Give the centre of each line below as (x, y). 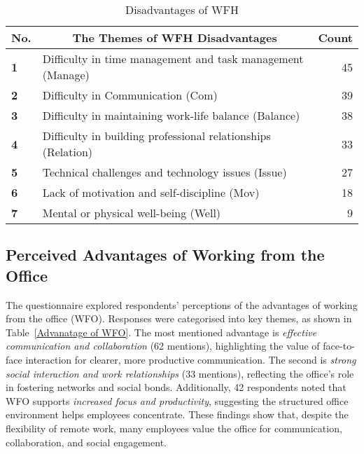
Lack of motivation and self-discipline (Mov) (151, 192)
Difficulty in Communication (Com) (130, 95)
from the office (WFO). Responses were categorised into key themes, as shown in (179, 318)
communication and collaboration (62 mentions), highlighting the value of (163, 346)
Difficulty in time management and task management (173, 59)
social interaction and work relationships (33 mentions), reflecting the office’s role (180, 373)
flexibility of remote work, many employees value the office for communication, (174, 428)
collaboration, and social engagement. (86, 442)
